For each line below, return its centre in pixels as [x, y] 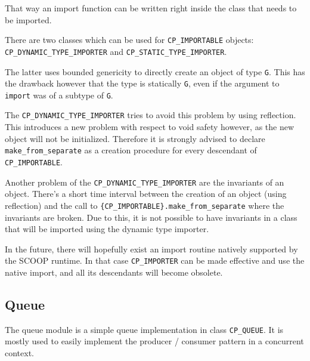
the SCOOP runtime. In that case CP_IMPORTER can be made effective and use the [155, 260]
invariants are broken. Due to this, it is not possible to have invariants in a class [151, 217]
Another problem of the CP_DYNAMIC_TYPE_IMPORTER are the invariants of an [145, 182]
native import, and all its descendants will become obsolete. [114, 272]
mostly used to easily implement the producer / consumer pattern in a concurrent [154, 341]
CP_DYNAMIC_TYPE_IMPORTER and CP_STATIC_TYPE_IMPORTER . [116, 51]
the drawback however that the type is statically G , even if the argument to [142, 83]
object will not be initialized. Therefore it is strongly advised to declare [135, 138]
